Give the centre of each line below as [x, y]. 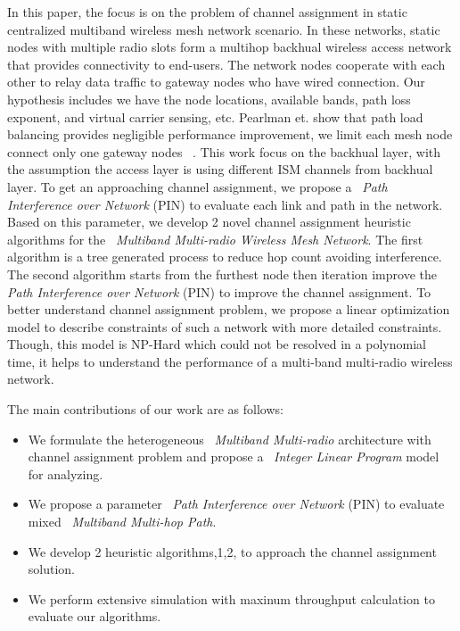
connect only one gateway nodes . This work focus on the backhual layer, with [224, 151]
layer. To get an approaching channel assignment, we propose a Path [197, 186]
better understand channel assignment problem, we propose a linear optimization [229, 309]
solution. [52, 569]
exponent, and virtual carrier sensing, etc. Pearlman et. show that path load [215, 116]
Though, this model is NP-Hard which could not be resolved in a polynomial [217, 344]
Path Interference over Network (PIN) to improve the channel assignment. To [219, 291]
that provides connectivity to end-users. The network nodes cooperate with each [226, 64]
